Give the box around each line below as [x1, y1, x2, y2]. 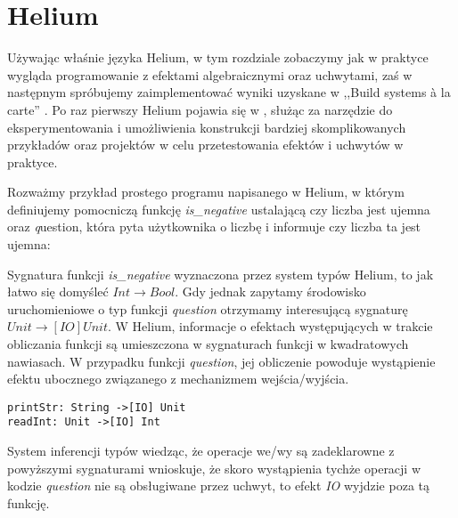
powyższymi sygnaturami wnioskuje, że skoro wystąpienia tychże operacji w [7, 458, 421, 477]
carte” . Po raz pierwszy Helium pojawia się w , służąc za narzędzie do [7, 100, 393, 118]
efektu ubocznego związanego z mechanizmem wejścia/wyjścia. [7, 369, 349, 388]
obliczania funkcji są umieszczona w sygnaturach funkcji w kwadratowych [7, 335, 409, 353]
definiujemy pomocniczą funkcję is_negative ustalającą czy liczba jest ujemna [7, 199, 430, 218]
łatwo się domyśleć [7, 282, 109, 301]
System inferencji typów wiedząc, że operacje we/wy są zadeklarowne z [7, 441, 395, 460]
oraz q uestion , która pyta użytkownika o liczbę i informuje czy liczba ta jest [7, 217, 421, 236]
